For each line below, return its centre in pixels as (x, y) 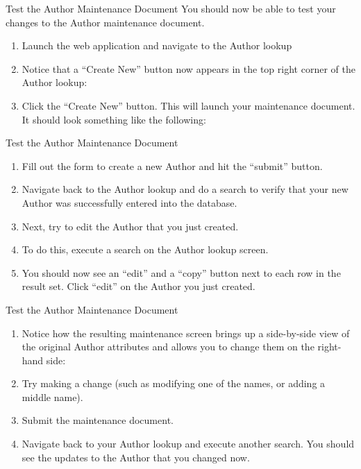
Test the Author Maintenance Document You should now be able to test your (171, 8)
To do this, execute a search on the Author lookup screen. (145, 249)
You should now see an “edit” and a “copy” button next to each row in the (181, 272)
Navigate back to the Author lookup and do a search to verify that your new (185, 189)
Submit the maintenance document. (98, 420)
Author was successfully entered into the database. (129, 202)
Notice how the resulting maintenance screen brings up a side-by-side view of (186, 333)
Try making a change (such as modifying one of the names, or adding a (174, 383)
